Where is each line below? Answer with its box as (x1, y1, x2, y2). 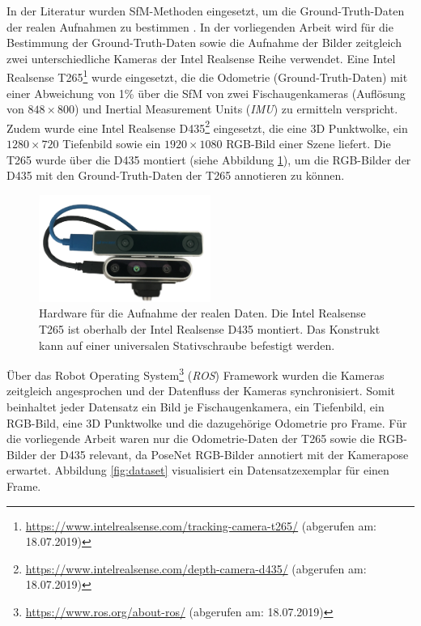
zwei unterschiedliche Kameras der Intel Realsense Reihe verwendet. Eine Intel (6, 49, 396, 66)
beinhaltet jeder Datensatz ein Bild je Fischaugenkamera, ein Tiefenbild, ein (6, 398, 385, 415)
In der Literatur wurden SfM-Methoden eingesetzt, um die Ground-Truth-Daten (6, 2, 405, 19)
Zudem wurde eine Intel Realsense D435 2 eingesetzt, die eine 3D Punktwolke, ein (6, 117, 408, 136)
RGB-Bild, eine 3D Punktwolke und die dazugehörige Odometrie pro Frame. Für (6, 414, 407, 431)
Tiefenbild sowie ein (62, 135, 161, 152)
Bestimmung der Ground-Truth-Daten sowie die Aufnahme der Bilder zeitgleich (6, 34, 402, 51)
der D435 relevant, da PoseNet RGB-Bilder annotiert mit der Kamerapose (40, 445, 409, 462)
